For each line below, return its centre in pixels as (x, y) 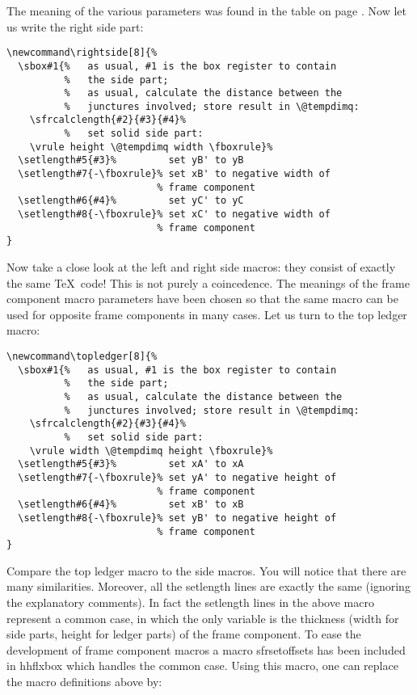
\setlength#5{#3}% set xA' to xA (131, 464)
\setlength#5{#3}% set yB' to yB (131, 160)
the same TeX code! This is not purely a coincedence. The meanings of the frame (208, 282)
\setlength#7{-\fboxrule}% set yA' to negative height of (177, 477)
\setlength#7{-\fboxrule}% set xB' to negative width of (174, 174)
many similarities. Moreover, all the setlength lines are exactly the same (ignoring (208, 586)
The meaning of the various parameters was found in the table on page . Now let (206, 11)
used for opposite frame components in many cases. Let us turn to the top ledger (207, 314)
